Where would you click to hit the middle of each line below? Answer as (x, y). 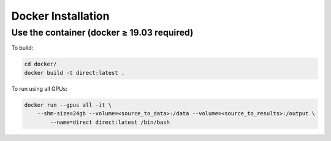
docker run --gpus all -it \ (68, 105)
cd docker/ (40, 64)
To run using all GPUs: (39, 88)
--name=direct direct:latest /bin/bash (110, 122)
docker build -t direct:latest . (74, 73)
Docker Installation (60, 16)
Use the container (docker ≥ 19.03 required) (102, 32)
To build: (22, 48)
